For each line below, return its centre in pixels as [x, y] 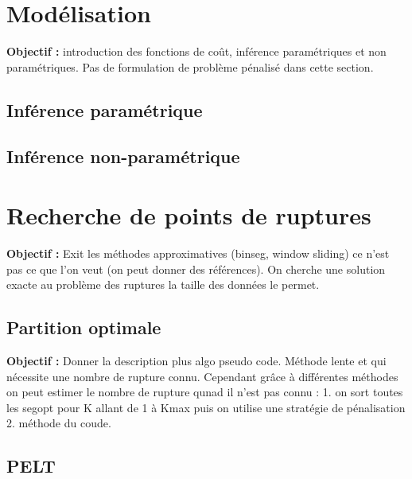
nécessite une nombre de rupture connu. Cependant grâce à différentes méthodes [202, 376]
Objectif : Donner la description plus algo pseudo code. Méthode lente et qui [196, 360]
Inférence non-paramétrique [123, 156]
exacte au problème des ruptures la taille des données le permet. [163, 284]
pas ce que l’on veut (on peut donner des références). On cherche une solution [196, 269]
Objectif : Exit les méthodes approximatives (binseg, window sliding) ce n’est [198, 253]
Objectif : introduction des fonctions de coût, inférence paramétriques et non [196, 51]
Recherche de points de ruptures [189, 215]
